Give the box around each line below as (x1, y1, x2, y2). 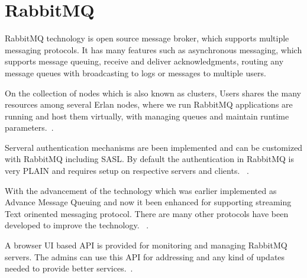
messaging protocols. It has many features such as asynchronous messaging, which (5, 43, 302, 56)
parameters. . (5, 121, 54, 134)
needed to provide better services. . (5, 262, 133, 274)
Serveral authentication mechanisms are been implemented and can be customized (5, 141, 303, 153)
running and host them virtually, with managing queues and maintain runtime (5, 109, 289, 122)
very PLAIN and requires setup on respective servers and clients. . (5, 164, 249, 177)
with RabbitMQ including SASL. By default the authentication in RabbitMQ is (5, 153, 295, 165)
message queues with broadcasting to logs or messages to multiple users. (5, 66, 266, 79)
